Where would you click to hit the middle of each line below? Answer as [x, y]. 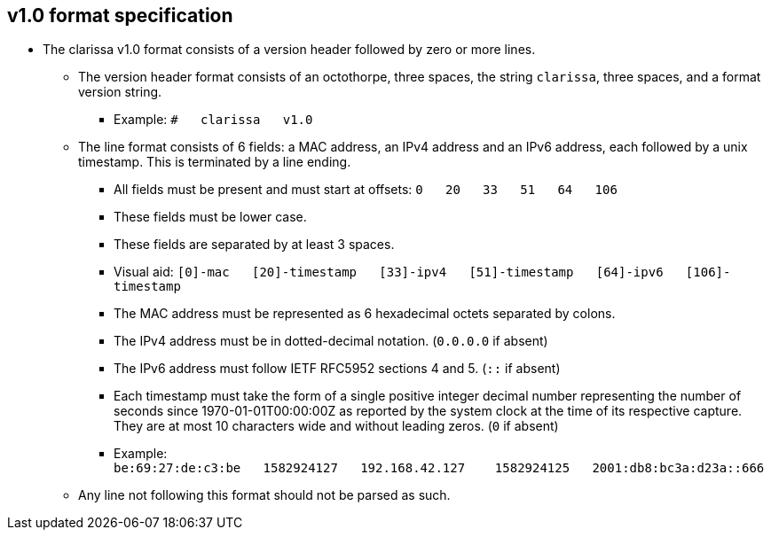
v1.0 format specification [120, 16]
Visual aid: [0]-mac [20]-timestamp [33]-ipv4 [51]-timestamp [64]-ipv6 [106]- [422, 272]
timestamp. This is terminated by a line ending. [215, 162]
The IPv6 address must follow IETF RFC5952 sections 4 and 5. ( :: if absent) [337, 369]
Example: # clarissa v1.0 [213, 120]
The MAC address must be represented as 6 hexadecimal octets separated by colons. [365, 314]
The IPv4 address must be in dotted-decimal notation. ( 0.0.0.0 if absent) [331, 341]
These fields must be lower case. [210, 217]
